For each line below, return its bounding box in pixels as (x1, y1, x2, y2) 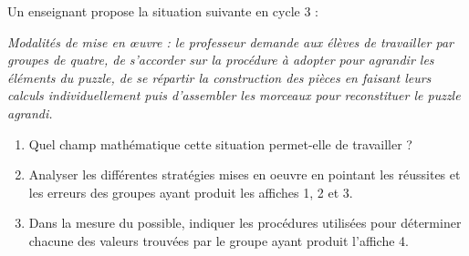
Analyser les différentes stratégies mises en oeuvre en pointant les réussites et (28, 165, 461, 184)
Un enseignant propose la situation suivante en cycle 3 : (7, 2, 318, 20)
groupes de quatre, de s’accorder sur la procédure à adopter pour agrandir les (7, 50, 434, 69)
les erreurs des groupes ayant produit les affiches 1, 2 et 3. (28, 182, 353, 201)
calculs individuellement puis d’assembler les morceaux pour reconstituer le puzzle (7, 86, 461, 105)
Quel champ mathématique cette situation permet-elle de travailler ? (28, 134, 412, 153)
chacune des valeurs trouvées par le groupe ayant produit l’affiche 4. (28, 230, 409, 250)
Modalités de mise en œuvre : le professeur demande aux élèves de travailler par (7, 32, 453, 51)
